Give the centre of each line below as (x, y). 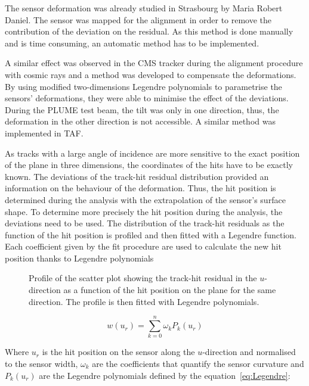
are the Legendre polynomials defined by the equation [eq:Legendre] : (165, 375)
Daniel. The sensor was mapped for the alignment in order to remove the (138, 19)
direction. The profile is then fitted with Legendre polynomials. (144, 301)
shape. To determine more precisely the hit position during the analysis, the (144, 211)
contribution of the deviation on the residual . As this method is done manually (149, 31)
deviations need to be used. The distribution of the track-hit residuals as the (145, 223)
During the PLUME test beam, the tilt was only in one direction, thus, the (142, 109)
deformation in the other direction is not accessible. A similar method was (140, 121)
